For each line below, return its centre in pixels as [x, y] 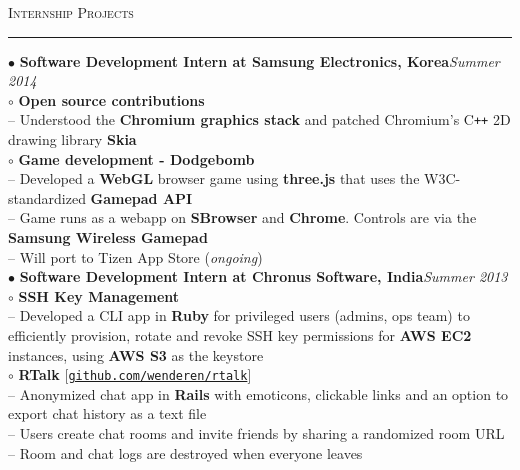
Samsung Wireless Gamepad [108, 237]
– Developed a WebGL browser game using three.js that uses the [214, 178]
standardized [47, 197]
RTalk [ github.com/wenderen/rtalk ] [135, 374]
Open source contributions [111, 99]
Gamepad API [141, 197]
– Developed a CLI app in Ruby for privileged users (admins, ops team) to [239, 315]
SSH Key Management [99, 295]
